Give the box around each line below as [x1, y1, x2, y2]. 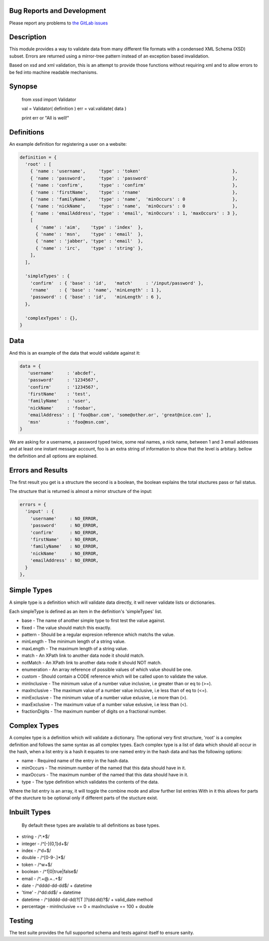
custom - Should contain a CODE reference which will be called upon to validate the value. [21, 673, 208, 679]
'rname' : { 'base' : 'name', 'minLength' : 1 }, [30, 287, 162, 293]
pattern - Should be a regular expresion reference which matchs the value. [21, 632, 175, 638]
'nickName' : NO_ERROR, [30, 550, 99, 556]
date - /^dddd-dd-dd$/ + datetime [21, 882, 92, 889]
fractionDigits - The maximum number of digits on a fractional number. [21, 708, 167, 714]
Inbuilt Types [9, 808, 51, 817]
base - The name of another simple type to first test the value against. [21, 617, 165, 624]
